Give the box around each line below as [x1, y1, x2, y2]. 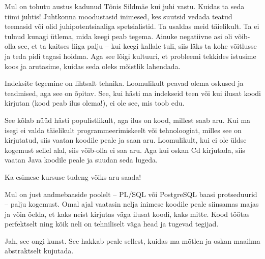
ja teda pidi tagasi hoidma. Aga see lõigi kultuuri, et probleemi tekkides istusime [5, 50, 256, 61]
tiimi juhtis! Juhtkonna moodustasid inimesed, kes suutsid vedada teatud [5, 11, 232, 21]
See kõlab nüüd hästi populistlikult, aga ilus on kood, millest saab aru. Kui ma [5, 114, 251, 125]
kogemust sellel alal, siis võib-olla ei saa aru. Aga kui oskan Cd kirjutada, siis [5, 144, 245, 155]
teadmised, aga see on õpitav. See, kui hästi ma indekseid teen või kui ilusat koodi [5, 87, 261, 98]
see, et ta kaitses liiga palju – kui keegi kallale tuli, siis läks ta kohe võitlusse [18, 41, 257, 51]
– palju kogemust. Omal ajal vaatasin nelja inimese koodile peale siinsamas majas [5, 199, 259, 209]
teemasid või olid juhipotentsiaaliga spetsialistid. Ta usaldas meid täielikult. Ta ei [5, 21, 259, 31]
